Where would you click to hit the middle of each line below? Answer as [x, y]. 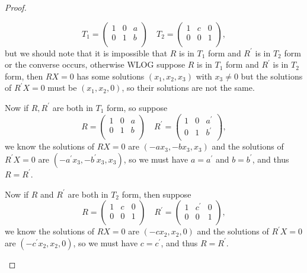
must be [62, 88]
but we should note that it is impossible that [86, 53]
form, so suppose [137, 107]
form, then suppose [156, 194]
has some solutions [111, 76]
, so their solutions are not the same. [188, 88]
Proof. [16, 7]
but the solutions [272, 76]
